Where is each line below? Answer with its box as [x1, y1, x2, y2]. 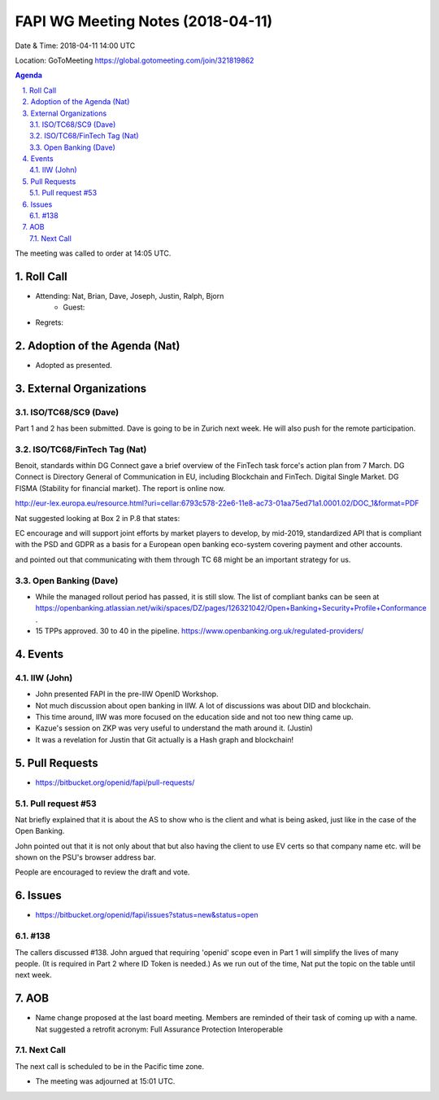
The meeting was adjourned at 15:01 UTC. [35, 1076, 176, 1086]
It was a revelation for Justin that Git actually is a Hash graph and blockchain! [35, 734, 294, 744]
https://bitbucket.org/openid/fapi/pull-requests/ [35, 778, 195, 787]
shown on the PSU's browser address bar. [15, 852, 156, 862]
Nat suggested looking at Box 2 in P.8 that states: [15, 513, 180, 523]
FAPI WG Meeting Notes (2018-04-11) [15, 12, 273, 30]
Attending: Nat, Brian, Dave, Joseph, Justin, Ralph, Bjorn [35, 291, 224, 301]
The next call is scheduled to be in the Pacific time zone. [15, 1061, 205, 1071]
